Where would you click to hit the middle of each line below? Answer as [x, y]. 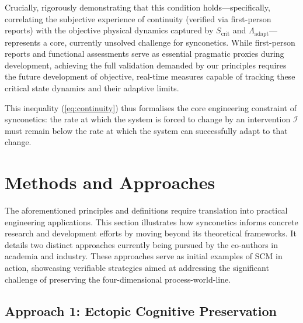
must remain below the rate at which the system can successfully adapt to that [146, 130]
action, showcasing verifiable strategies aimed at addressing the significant [137, 268]
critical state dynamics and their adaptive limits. [92, 88]
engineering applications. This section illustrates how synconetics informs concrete [151, 221]
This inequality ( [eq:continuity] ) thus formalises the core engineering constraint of [151, 107]
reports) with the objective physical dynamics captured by [109, 30]
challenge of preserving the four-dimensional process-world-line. [118, 279]
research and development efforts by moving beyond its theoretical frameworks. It [151, 233]
